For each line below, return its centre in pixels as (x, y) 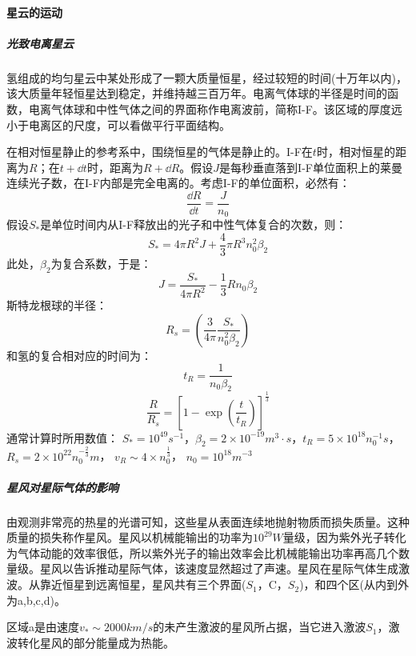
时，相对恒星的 (356, 152)
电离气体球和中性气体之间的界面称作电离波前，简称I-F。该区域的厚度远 (215, 108)
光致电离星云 (40, 43)
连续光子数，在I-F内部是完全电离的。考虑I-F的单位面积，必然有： (178, 183)
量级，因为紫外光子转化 (344, 537)
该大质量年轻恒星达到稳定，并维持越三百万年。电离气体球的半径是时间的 (197, 93)
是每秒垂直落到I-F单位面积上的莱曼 (311, 167)
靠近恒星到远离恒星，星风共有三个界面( (143, 584)
